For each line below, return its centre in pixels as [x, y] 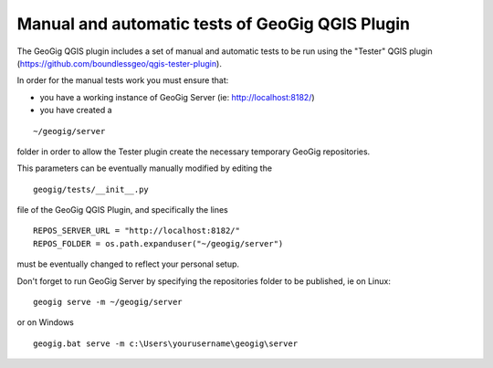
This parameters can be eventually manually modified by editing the [145, 168]
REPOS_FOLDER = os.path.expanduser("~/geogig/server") [158, 243]
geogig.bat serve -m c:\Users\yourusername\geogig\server [166, 343]
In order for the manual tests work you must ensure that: [123, 80]
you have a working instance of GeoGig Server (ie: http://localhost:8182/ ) [177, 97]
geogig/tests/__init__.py [91, 189]
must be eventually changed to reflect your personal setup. [128, 264]
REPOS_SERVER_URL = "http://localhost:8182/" [137, 231]
